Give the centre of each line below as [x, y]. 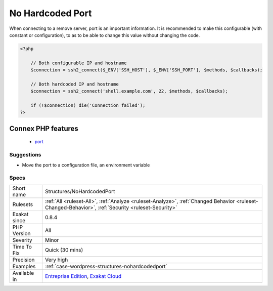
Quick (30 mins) [64, 250]
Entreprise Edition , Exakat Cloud [83, 276]
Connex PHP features [44, 128]
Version [21, 233]
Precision [24, 260]
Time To [22, 246]
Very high [56, 260]
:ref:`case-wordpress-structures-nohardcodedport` [106, 266]
